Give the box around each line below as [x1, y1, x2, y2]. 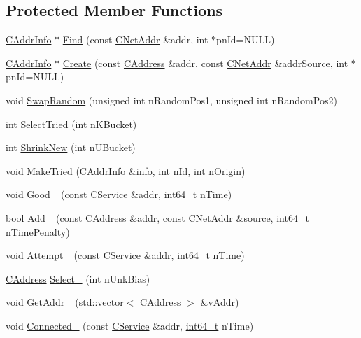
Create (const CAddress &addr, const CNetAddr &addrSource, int [62, 55, 348, 70]
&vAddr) [200, 295, 239, 309]
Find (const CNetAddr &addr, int [62, 32, 208, 47]
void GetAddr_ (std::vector [6, 295, 124, 309]
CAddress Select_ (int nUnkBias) [6, 271, 150, 286]
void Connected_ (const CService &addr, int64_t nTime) [6, 318, 254, 332]
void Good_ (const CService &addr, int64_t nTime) [6, 187, 232, 202]
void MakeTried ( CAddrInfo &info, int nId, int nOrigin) [6, 163, 246, 178]
